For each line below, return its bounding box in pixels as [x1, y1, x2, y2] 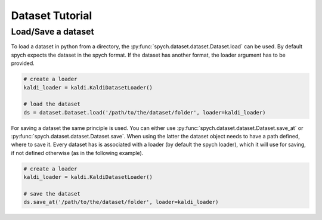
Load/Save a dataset [11, 26, 95, 37]
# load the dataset [23, 101, 80, 107]
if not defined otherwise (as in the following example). [11, 149, 144, 156]
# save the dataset [23, 191, 80, 197]
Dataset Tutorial [11, 9, 92, 22]
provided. [11, 60, 35, 67]
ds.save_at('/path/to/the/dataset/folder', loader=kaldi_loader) [23, 199, 219, 206]
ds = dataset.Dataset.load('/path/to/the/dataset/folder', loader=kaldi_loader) [23, 109, 266, 116]
